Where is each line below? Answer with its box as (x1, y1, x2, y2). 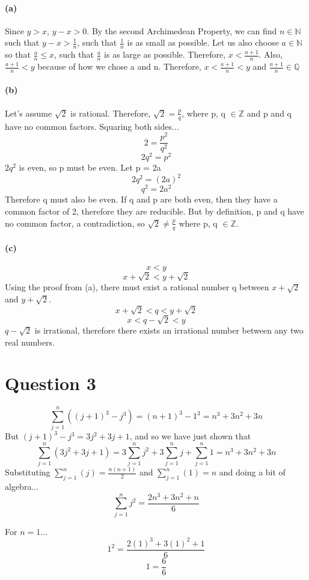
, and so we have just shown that (129, 430, 251, 442)
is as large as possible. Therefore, (104, 48, 226, 61)
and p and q (246, 106, 292, 119)
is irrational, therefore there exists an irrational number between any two (34, 323, 304, 336)
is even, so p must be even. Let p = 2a (19, 161, 161, 174)
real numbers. (5, 335, 55, 348)
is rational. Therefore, (70, 106, 151, 119)
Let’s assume (5, 106, 52, 119)
